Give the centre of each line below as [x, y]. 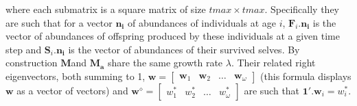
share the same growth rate [165, 63]
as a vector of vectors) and [72, 90]
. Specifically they [302, 9]
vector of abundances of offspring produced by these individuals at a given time [173, 36]
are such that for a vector [59, 22]
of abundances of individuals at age [201, 22]
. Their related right [273, 63]
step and [24, 49]
